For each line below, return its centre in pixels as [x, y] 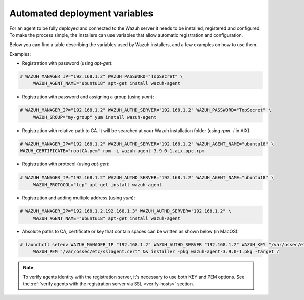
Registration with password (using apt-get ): [68, 63]
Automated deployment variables [81, 13]
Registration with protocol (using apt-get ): [66, 164]
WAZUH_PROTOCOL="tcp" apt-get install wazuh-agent [98, 184]
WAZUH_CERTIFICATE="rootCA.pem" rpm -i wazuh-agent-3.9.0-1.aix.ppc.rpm [112, 151]
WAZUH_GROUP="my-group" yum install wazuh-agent [95, 117]
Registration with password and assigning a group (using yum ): [88, 97]
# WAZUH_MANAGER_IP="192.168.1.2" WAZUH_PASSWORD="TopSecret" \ [102, 77]
